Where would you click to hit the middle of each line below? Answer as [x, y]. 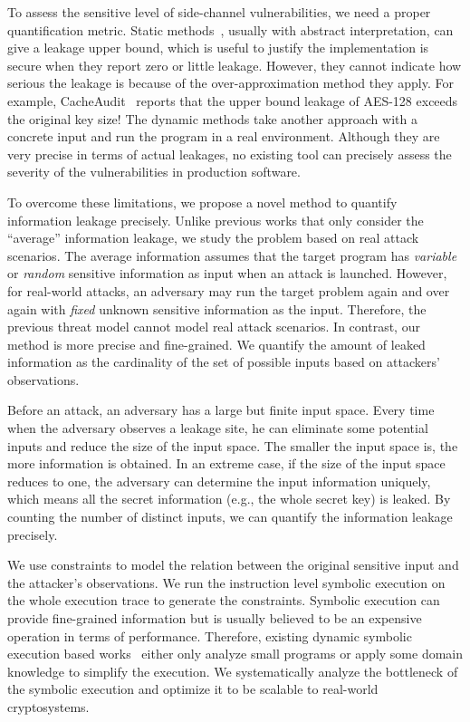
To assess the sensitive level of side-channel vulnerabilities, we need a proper [219, 12]
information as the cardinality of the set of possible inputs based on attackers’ [224, 362]
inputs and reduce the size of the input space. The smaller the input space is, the [233, 445]
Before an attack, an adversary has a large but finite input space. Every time [221, 410]
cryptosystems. [48, 706]
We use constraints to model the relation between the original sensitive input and [233, 565]
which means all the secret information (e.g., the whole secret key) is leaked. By [229, 499]
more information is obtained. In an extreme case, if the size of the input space [226, 463]
